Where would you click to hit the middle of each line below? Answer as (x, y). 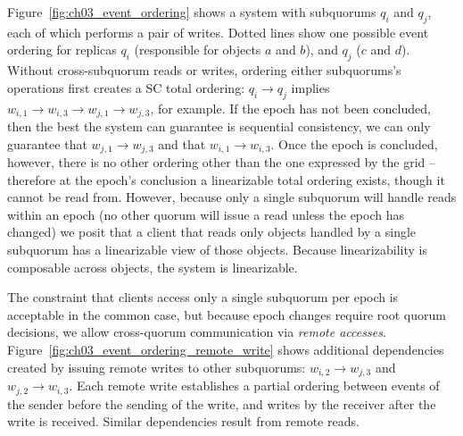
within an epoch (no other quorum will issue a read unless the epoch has (206, 214)
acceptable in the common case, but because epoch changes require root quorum (227, 314)
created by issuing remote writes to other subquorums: (157, 367)
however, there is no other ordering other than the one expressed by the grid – (222, 162)
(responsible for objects (198, 50)
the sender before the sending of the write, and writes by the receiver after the (222, 403)
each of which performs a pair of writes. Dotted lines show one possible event (218, 32)
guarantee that (47, 143)
